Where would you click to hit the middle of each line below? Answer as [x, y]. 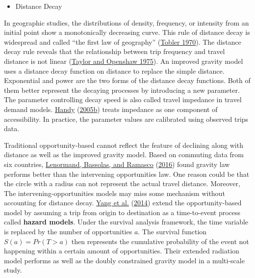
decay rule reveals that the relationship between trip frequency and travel [115, 51]
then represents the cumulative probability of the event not [160, 241]
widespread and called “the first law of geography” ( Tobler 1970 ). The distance [123, 42]
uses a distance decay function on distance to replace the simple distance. [114, 70]
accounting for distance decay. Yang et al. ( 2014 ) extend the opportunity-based [123, 203]
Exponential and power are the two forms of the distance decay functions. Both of [127, 80]
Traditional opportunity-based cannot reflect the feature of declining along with [124, 145]
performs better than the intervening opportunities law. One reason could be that [127, 174]
